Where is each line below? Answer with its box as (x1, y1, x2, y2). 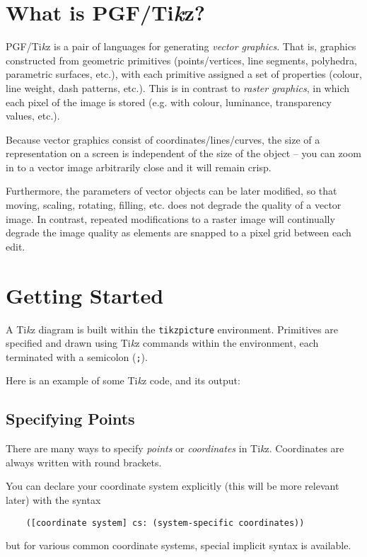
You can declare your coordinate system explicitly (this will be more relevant (6, 478, 339, 493)
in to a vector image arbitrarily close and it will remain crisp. (6, 159, 272, 174)
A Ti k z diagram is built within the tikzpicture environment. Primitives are (6, 321, 338, 336)
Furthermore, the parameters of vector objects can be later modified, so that (6, 183, 337, 198)
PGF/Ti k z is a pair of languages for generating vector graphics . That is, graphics (6, 39, 356, 54)
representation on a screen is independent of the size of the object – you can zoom (6, 146, 361, 161)
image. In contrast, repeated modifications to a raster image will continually (6, 211, 335, 226)
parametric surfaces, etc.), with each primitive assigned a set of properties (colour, (6, 67, 362, 81)
